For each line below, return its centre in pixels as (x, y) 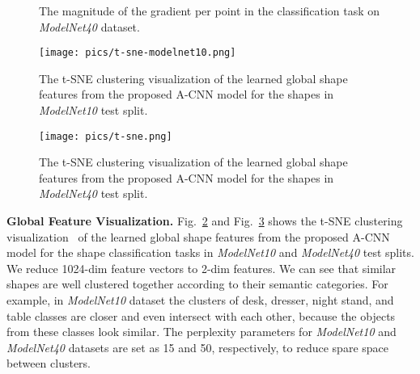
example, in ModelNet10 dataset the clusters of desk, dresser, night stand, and (200, 300)
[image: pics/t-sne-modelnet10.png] (138, 53)
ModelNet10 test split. (93, 110)
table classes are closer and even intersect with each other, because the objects (201, 315)
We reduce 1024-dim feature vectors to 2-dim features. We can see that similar (202, 268)
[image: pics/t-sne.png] (106, 136)
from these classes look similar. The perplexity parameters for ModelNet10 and (202, 332)
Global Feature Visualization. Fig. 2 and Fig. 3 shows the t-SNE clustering (205, 221)
